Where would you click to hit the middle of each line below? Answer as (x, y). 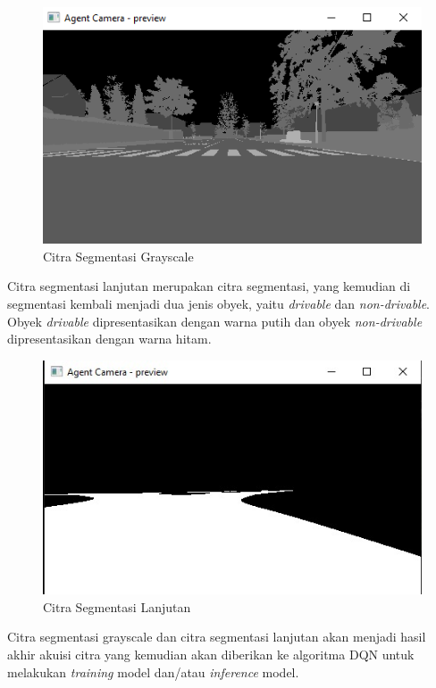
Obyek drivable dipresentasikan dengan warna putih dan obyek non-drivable (215, 321)
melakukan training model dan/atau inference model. (153, 671)
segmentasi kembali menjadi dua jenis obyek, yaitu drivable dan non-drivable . (219, 303)
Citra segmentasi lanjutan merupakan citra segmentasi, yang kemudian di (209, 286)
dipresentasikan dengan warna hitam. (109, 339)
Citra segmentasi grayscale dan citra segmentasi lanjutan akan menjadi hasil (217, 637)
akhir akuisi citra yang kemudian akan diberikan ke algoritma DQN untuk (211, 655)
